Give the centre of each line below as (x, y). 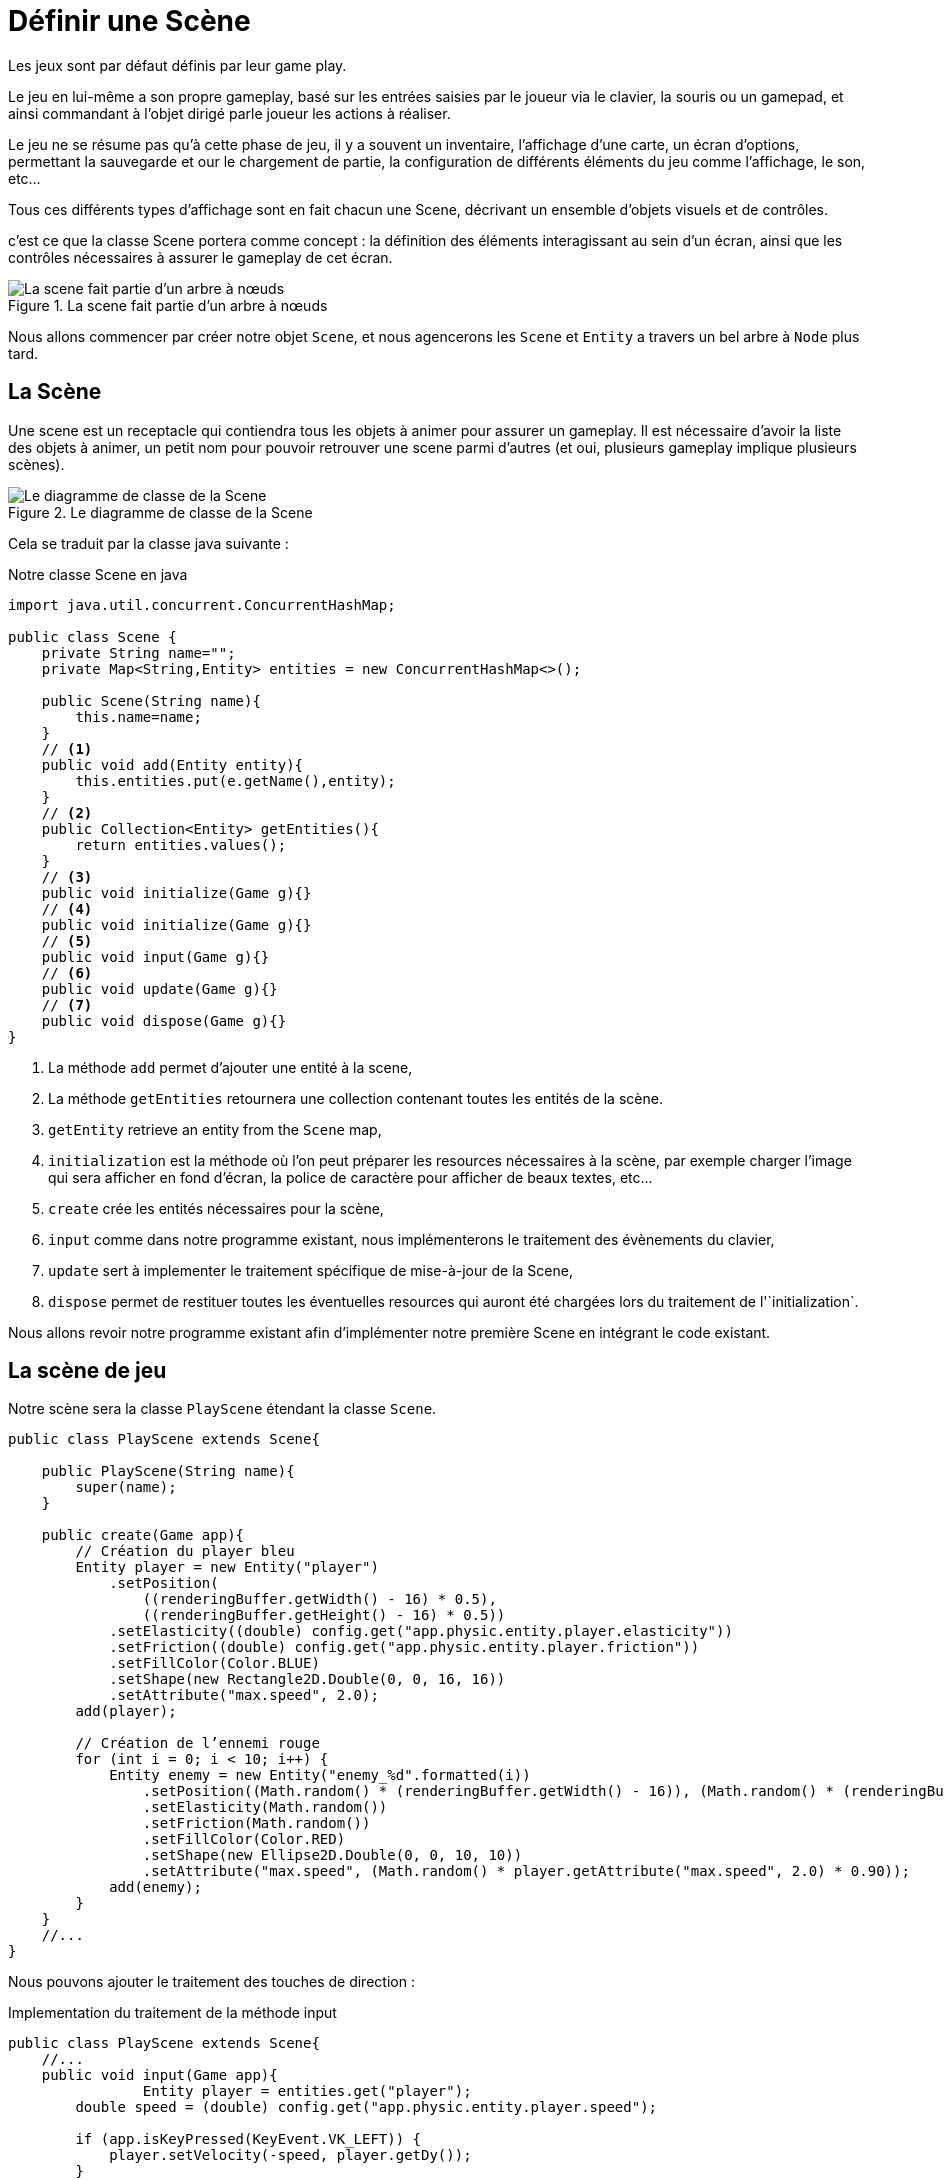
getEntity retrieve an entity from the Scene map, (215, 1129)
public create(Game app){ (143, 1535)
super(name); (126, 1487)
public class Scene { (92, 636)
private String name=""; (138, 652)
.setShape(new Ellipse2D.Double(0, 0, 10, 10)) (332, 1855)
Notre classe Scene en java (98, 574)
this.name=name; (138, 716)
